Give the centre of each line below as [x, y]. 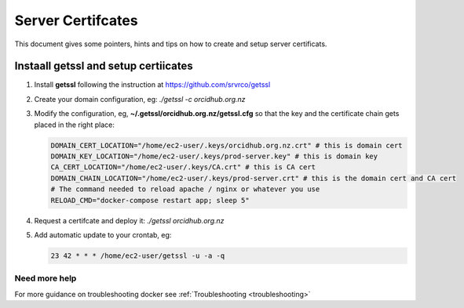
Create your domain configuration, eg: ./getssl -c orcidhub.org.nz [140, 99]
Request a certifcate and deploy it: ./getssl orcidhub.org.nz [129, 220]
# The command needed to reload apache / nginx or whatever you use [185, 189]
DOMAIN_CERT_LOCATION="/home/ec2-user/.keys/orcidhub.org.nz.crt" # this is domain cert [227, 145]
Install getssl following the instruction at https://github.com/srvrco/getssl [152, 85]
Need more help [46, 278]
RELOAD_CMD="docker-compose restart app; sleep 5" [150, 200]
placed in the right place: [75, 125]
